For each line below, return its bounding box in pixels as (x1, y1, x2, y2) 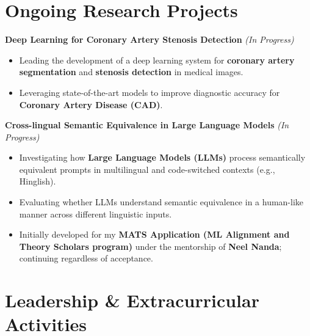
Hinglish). (19, 175, 56, 188)
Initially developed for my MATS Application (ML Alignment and (19, 228, 290, 241)
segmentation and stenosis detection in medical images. (19, 65, 243, 78)
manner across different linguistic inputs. (19, 207, 172, 220)
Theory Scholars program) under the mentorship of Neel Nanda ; (19, 239, 282, 252)
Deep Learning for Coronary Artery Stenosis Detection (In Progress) (5, 33, 294, 46)
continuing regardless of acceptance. (19, 252, 153, 265)
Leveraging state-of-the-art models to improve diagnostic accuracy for (19, 86, 280, 98)
